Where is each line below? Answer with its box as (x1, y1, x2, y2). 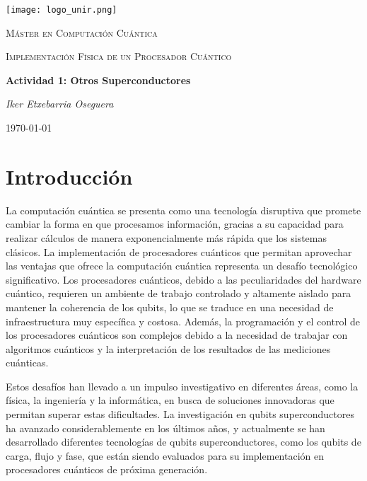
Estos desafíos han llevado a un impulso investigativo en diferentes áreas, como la (6, 378, 359, 393)
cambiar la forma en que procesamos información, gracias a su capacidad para (6, 216, 344, 231)
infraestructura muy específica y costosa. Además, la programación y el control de (6, 313, 361, 328)
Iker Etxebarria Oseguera (6, 96, 114, 111)
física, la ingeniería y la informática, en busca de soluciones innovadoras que (6, 393, 334, 407)
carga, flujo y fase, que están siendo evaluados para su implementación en (6, 448, 325, 463)
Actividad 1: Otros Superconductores (6, 72, 191, 87)
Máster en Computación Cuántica (6, 25, 158, 40)
